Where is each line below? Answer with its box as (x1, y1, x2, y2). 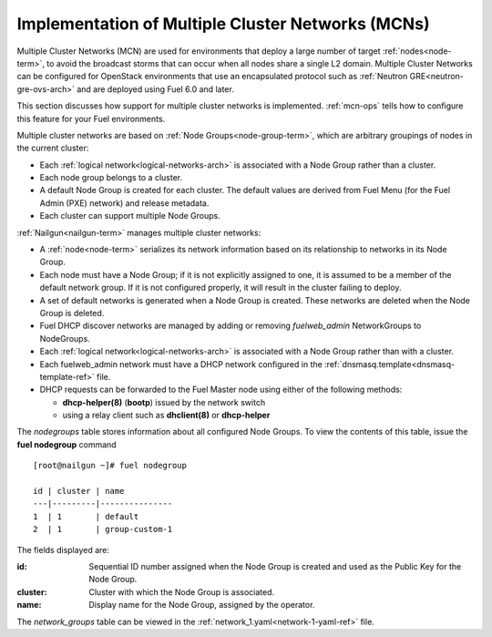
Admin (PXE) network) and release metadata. (39, 197, 210, 209)
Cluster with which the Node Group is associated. (88, 586, 275, 597)
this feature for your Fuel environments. (16, 113, 166, 124)
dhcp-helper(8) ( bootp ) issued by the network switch (62, 396, 266, 407)
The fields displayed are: (16, 544, 109, 555)
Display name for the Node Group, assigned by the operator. (88, 600, 315, 611)
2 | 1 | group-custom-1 (33, 524, 173, 535)
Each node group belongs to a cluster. (39, 172, 183, 183)
